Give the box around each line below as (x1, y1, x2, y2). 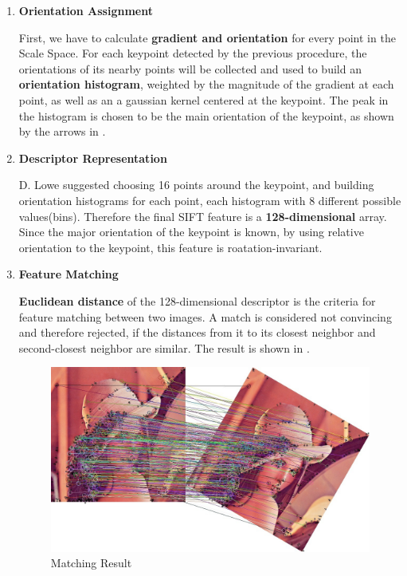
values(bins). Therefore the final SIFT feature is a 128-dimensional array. (18, 207, 387, 224)
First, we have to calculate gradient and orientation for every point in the (18, 29, 396, 45)
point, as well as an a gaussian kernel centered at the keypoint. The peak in (18, 91, 389, 108)
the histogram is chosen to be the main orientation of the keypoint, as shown (18, 107, 394, 124)
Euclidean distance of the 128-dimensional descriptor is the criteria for (18, 292, 376, 309)
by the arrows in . (18, 123, 106, 140)
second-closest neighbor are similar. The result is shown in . (18, 339, 310, 356)
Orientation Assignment (18, 2, 153, 18)
